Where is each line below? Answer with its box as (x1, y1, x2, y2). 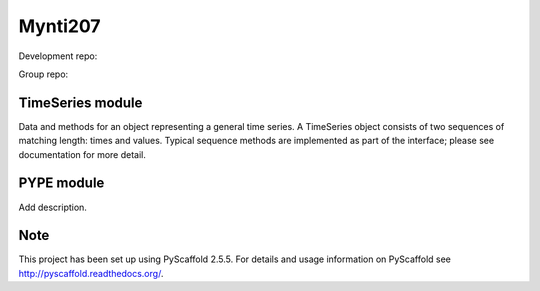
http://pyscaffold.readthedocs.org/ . (18, 267, 164, 279)
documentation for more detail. (18, 148, 147, 160)
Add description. (18, 201, 87, 213)
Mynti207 (18, 15, 101, 37)
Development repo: (18, 50, 98, 62)
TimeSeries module (18, 94, 143, 111)
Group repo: (18, 68, 69, 80)
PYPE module (18, 175, 105, 192)
